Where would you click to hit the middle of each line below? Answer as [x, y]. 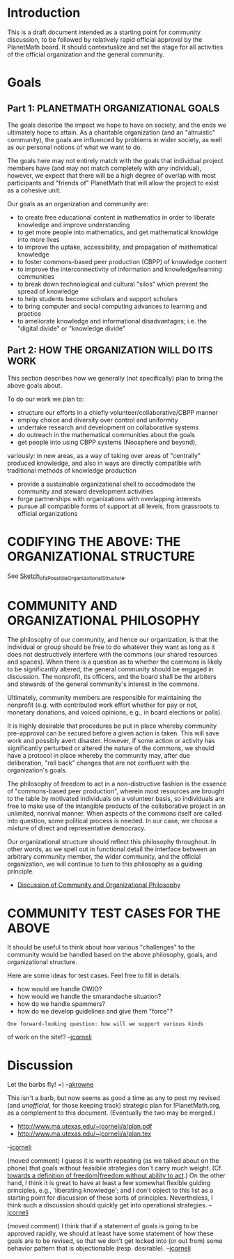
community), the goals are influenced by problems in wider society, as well [115, 139]
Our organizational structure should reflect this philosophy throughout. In [112, 842]
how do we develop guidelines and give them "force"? [95, 1012]
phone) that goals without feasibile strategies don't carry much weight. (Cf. [115, 1168]
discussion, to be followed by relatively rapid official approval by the [105, 39]
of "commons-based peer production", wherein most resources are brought [116, 791]
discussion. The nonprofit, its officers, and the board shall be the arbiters [112, 677]
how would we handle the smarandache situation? [89, 997]
